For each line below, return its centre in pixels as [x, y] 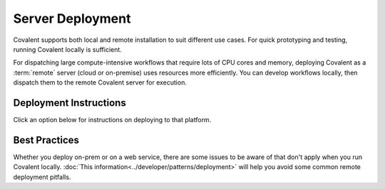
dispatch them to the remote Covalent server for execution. [100, 82]
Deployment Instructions [70, 103]
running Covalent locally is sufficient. [68, 49]
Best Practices [46, 140]
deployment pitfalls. [42, 177]
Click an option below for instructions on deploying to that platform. [112, 120]
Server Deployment [72, 18]
